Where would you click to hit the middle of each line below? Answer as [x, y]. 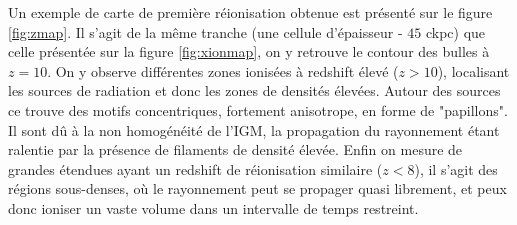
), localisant [473, 70]
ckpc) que [455, 31]
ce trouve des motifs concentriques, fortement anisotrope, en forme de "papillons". [258, 109]
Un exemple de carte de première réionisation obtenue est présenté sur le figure [250, 12]
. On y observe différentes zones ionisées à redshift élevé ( [223, 70]
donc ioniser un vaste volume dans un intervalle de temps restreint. [213, 207]
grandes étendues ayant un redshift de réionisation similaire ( [195, 168]
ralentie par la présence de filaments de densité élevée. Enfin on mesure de [235, 149]
